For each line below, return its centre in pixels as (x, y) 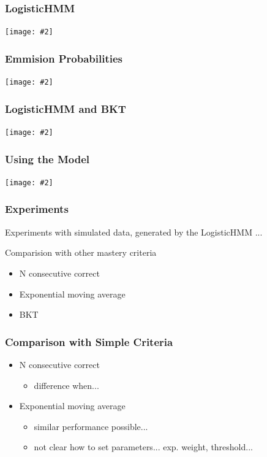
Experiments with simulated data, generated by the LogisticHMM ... (134, 232)
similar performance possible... (91, 426)
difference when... (66, 385)
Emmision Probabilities (64, 58)
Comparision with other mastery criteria (81, 252)
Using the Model (47, 159)
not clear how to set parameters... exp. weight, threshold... (143, 447)
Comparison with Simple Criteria (89, 341)
